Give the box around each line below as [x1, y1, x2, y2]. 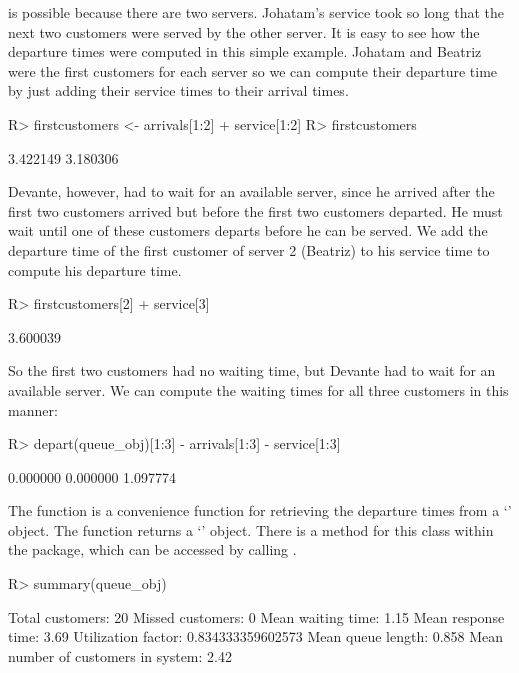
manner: [8, 399, 58, 420]
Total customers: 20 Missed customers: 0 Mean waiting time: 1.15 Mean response [8, 606, 505, 627]
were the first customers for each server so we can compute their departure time [8, 60, 498, 81]
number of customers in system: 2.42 [8, 645, 232, 666]
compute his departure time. [8, 259, 182, 280]
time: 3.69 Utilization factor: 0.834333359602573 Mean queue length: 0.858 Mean [8, 626, 504, 647]
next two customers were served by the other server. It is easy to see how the [8, 21, 480, 42]
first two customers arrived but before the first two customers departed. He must [8, 200, 503, 221]
